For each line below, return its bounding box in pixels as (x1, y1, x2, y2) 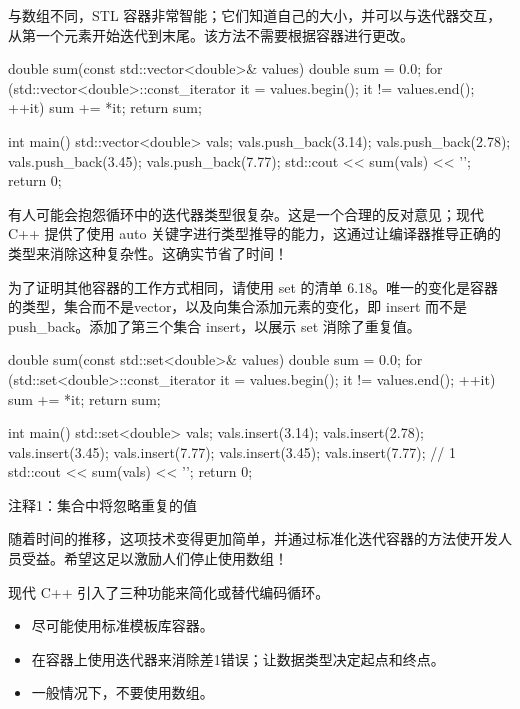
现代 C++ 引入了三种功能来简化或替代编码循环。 (8, 581, 330, 602)
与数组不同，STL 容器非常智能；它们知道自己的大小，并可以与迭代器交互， (8, 5, 502, 25)
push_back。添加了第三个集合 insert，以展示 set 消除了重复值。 (8, 315, 421, 336)
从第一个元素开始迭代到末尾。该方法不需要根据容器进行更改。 (8, 24, 414, 45)
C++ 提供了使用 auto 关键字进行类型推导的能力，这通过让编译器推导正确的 (8, 223, 502, 244)
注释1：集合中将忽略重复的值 (8, 494, 197, 515)
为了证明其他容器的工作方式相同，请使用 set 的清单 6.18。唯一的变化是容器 (8, 276, 499, 297)
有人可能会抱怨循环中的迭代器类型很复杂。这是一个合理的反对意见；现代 (8, 203, 484, 224)
